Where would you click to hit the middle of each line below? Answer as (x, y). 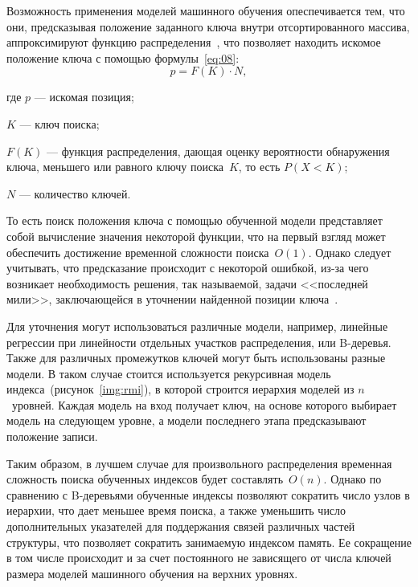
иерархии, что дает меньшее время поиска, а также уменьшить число (176, 510)
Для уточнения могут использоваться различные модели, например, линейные (197, 326)
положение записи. (52, 436)
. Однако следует (350, 252)
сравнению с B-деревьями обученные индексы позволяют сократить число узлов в (208, 494)
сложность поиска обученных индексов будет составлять (145, 479)
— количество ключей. (75, 193)
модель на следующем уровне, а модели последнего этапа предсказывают (186, 420)
